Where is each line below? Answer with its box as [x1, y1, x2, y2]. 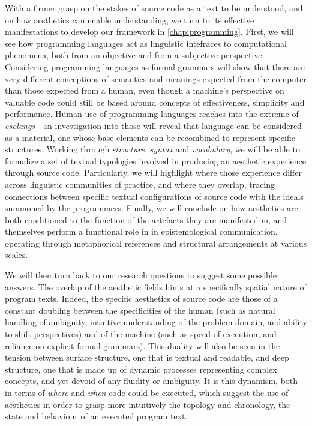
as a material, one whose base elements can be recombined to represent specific [5, 131, 295, 143]
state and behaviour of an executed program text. [5, 410, 188, 422]
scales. [5, 248, 28, 261]
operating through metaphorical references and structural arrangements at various [5, 236, 307, 249]
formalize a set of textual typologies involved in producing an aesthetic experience [5, 154, 307, 167]
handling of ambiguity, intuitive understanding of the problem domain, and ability [5, 316, 307, 328]
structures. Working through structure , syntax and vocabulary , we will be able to [5, 143, 300, 155]
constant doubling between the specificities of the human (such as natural [5, 304, 275, 316]
